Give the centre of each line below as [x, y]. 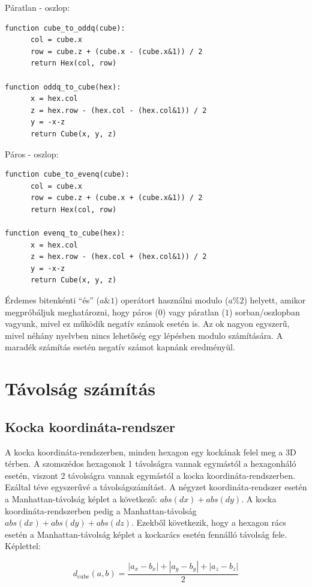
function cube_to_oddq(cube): [65, 28]
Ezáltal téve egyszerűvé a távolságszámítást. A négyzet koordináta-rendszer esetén [156, 487]
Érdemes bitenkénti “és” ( [52, 300]
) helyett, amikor [275, 300]
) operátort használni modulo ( [172, 300]
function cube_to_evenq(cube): [67, 175]
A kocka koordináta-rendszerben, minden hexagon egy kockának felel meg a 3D [151, 452]
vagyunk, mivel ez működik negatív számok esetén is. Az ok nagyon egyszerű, [147, 324]
